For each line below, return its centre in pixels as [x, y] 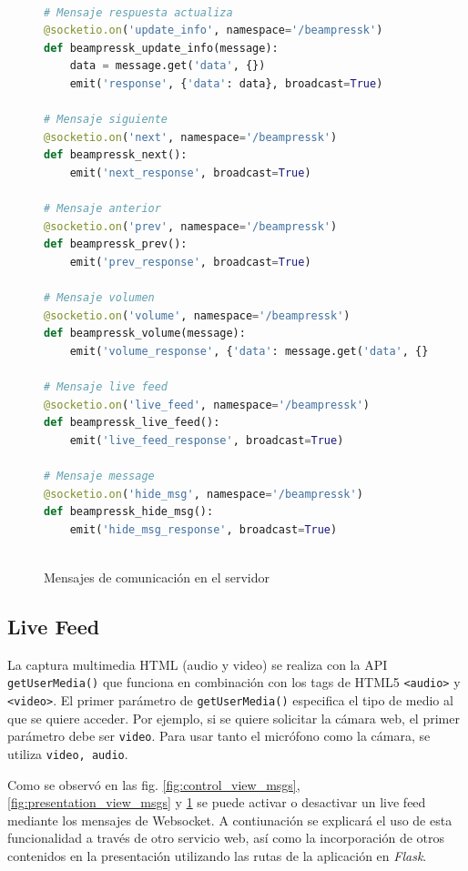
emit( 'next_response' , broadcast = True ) [190, 172]
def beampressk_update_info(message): [161, 48]
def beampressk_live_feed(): [132, 423]
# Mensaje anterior [102, 209]
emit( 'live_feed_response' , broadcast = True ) [207, 440]
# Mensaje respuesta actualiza [138, 12]
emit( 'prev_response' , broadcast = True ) [190, 262]
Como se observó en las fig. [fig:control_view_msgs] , [154, 784]
